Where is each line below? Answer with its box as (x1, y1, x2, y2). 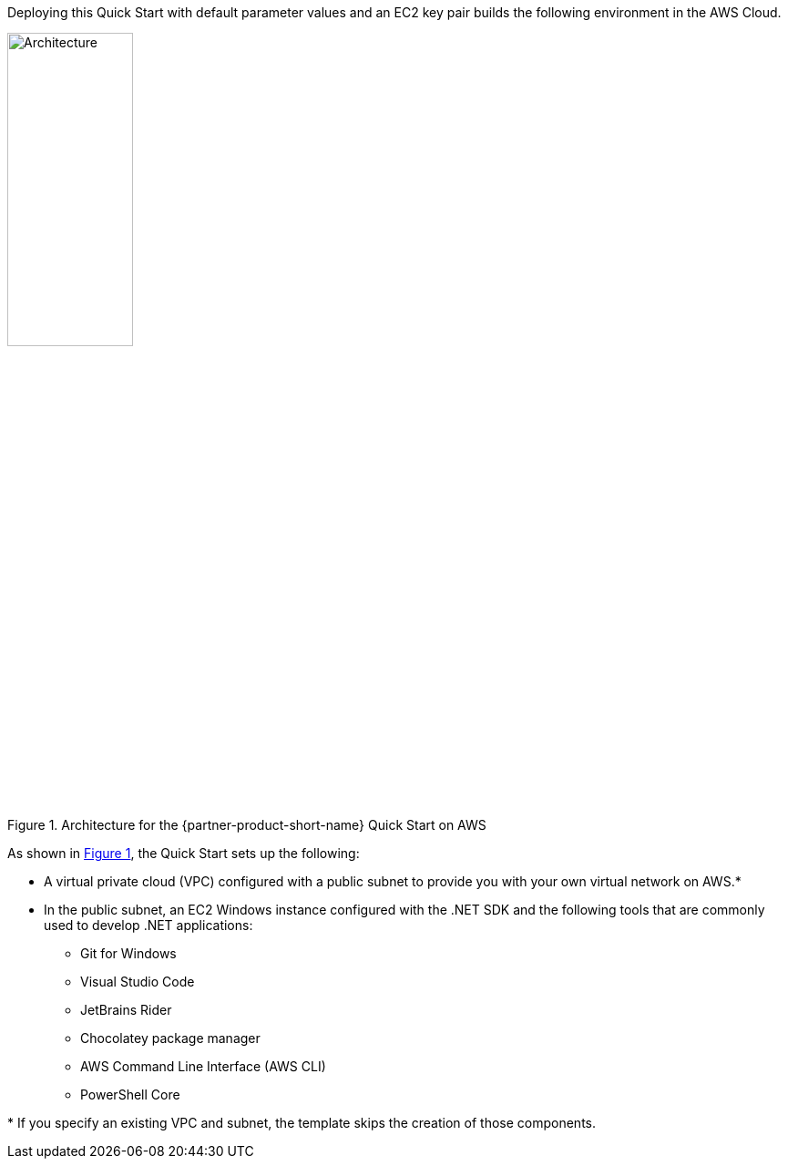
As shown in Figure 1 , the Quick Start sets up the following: (7, 844, 360, 861)
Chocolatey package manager (80, 1029, 261, 1046)
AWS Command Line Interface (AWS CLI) (80, 1058, 326, 1074)
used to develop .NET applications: (44, 916, 253, 933)
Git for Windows (80, 945, 177, 961)
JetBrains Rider (80, 1001, 172, 1018)
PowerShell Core (80, 1086, 180, 1102)
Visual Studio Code (80, 973, 195, 989)
